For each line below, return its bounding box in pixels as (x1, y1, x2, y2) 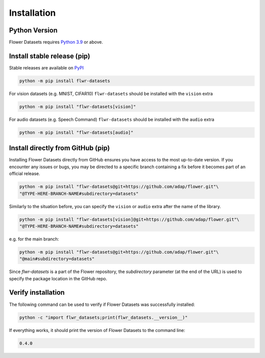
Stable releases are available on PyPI (9, 64, 84, 71)
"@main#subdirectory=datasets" (19, 256, 95, 262)
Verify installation (9, 288, 65, 297)
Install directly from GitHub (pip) (9, 144, 110, 152)
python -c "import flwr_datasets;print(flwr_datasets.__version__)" (19, 315, 188, 320)
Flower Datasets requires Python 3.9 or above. (9, 39, 103, 45)
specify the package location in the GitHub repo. (9, 275, 107, 281)
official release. (9, 171, 40, 177)
